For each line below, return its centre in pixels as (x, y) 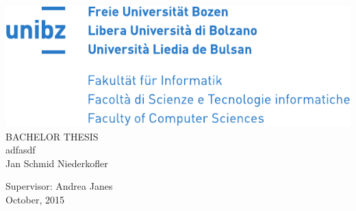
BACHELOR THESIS (52, 136)
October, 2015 (35, 199)
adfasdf (21, 150)
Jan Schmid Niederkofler (57, 163)
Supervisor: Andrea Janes (59, 186)
